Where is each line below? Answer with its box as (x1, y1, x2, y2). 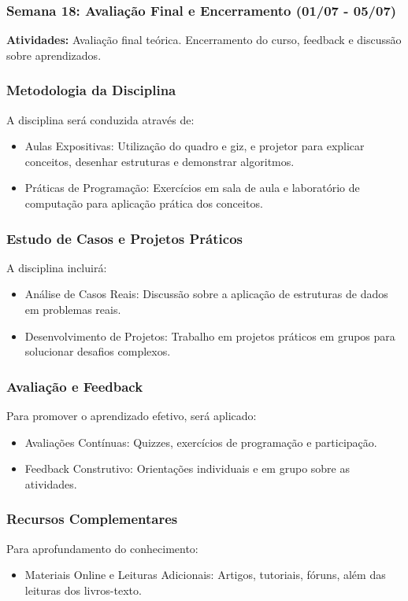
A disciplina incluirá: (6, 259, 107, 275)
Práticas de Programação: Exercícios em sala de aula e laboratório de (24, 179, 360, 196)
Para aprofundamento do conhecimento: (6, 540, 198, 556)
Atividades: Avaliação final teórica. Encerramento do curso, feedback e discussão (6, 31, 402, 48)
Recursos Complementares (6, 509, 178, 529)
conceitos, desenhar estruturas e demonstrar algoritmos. (24, 153, 295, 169)
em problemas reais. (24, 301, 121, 317)
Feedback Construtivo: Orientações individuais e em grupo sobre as (24, 460, 350, 477)
